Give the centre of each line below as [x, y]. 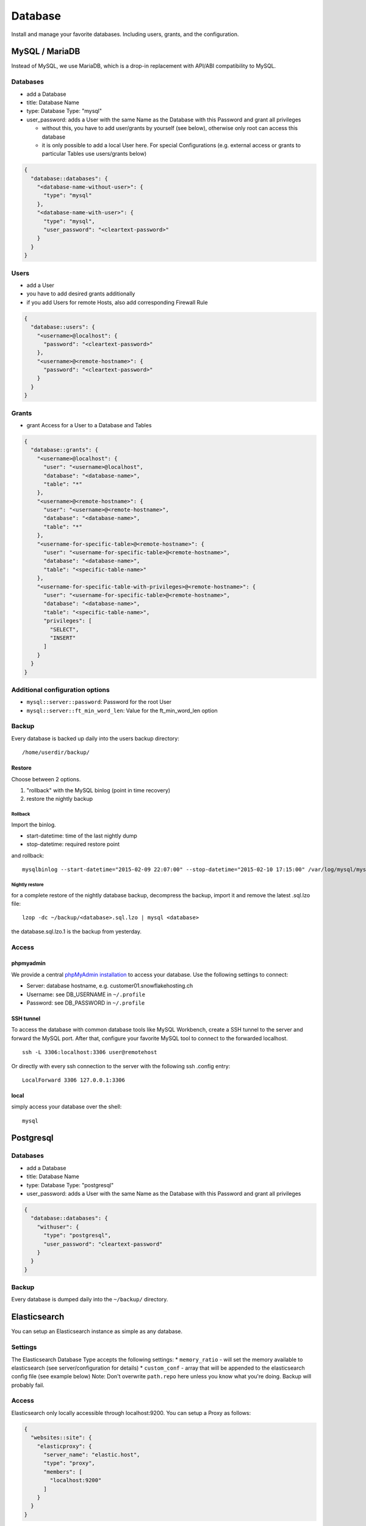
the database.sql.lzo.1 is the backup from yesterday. [77, 931]
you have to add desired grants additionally [81, 294]
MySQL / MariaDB [46, 52]
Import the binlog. [34, 825]
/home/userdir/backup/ [56, 753]
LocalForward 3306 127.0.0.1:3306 [74, 1080]
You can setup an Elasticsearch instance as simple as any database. [97, 1331]
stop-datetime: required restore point [73, 844]
